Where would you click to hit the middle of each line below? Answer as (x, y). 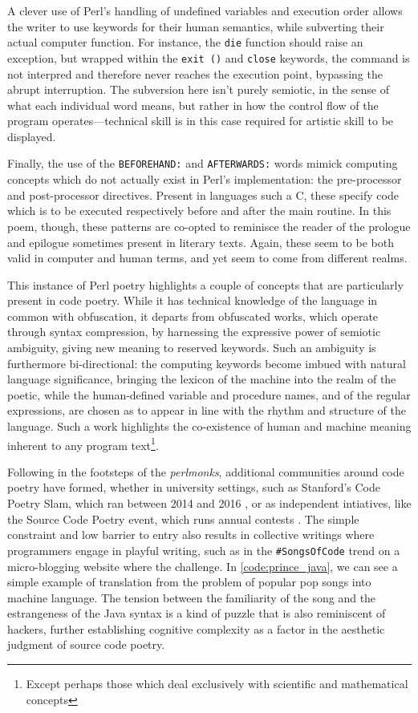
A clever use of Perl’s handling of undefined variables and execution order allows (205, 10)
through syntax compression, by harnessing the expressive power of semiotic (194, 332)
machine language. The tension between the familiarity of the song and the (192, 597)
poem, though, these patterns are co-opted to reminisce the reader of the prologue (209, 226)
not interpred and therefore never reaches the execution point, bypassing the (195, 73)
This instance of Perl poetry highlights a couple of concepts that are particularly (205, 284)
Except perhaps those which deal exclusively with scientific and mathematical (217, 684)
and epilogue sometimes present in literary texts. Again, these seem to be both (201, 242)
